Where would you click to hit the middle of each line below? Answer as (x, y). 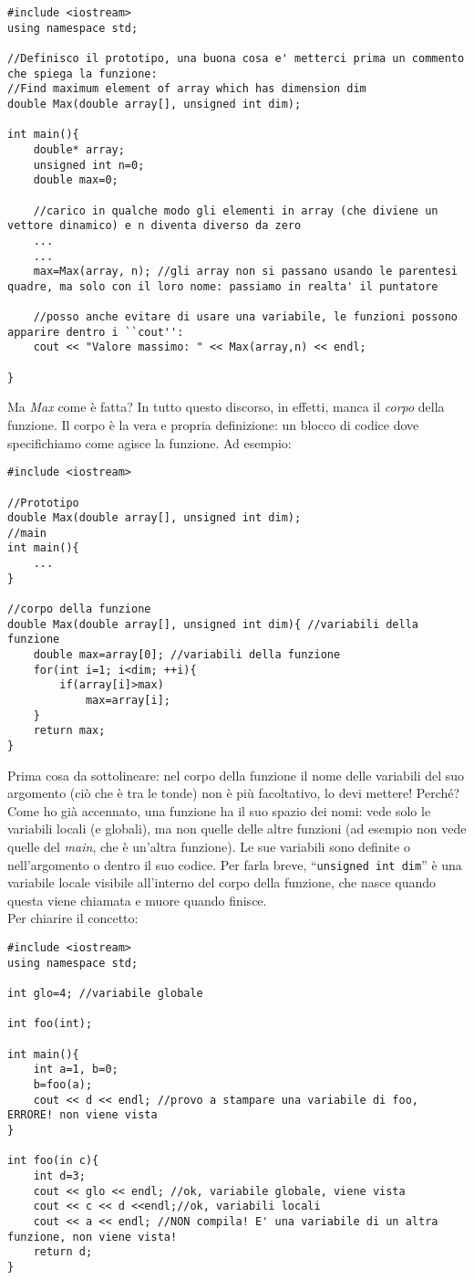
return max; (69, 731)
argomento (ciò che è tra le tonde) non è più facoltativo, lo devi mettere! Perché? (234, 793)
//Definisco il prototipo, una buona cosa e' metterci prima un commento (236, 58)
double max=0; (76, 180)
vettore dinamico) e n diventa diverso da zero (155, 226)
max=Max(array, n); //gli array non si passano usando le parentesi (245, 272)
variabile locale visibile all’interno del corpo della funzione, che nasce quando (222, 882)
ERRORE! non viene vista (82, 1115)
